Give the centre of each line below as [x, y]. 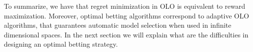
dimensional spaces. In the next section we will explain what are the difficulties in [126, 34]
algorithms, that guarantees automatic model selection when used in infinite [118, 25]
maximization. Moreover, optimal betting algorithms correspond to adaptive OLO [126, 15]
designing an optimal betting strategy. [61, 44]
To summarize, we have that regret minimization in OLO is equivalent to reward [125, 6]
